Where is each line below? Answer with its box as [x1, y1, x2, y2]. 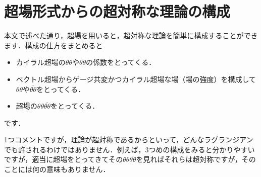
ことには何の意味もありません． [4, 164, 110, 174]
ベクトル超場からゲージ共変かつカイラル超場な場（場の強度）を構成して [16, 73, 256, 84]
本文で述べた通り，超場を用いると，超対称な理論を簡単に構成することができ [4, 30, 258, 41]
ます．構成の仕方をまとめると [4, 40, 103, 50]
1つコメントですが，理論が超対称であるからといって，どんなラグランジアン [4, 134, 253, 145]
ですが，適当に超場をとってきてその [4, 154, 123, 164]
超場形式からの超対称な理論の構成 [4, 1, 231, 22]
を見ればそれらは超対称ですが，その [136, 154, 256, 164]
